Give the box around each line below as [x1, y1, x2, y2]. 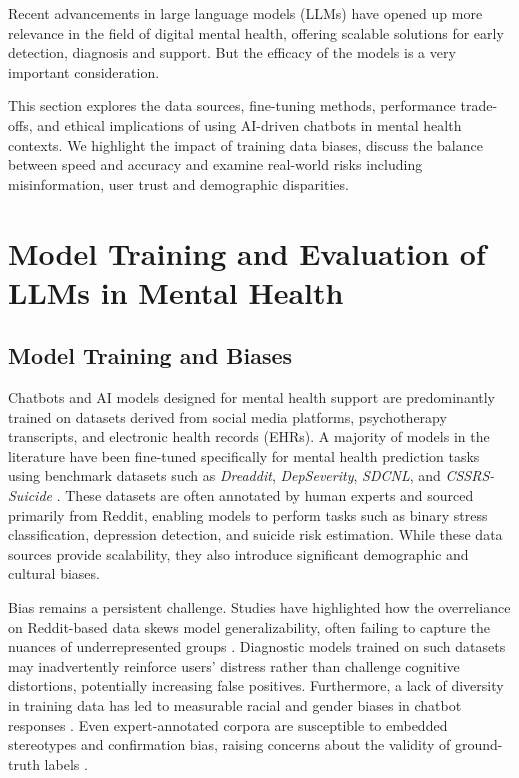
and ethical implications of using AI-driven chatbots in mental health [37, 114, 462, 135]
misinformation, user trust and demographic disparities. [8, 173, 349, 194]
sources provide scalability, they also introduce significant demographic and [8, 543, 469, 564]
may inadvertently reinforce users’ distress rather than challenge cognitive [8, 655, 460, 676]
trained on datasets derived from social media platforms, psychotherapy [8, 406, 447, 427]
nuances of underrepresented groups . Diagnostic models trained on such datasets [8, 636, 506, 657]
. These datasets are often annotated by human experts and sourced [56, 485, 474, 506]
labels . [44, 753, 88, 774]
